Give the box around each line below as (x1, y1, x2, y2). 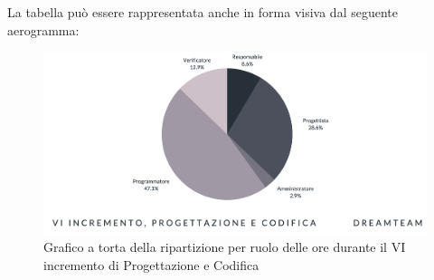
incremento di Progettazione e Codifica (43, 255, 259, 274)
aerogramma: (7, 20, 80, 39)
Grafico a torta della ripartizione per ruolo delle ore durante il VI (43, 237, 406, 256)
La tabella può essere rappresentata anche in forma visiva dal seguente (7, 3, 398, 21)
